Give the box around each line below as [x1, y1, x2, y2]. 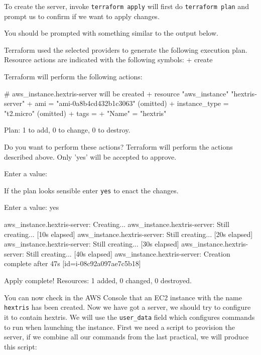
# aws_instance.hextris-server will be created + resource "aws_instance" [4, 88, 229, 98]
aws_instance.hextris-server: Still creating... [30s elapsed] [4, 239, 179, 249]
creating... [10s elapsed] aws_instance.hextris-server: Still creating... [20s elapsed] [4, 228, 253, 239]
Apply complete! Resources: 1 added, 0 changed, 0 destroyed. [4, 275, 192, 285]
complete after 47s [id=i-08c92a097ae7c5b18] [4, 258, 141, 269]
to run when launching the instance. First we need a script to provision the [4, 321, 235, 332]
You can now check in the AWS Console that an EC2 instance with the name [4, 292, 242, 302]
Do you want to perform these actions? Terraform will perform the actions [4, 142, 233, 152]
